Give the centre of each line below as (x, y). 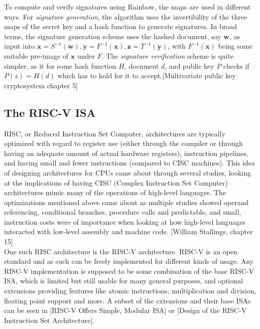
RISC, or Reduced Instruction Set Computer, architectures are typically (115, 133)
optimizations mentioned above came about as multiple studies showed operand (126, 202)
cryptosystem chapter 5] (41, 85)
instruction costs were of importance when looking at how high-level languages (125, 221)
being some (235, 46)
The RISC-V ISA (50, 112)
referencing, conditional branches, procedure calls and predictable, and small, (123, 212)
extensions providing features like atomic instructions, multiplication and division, (130, 291)
